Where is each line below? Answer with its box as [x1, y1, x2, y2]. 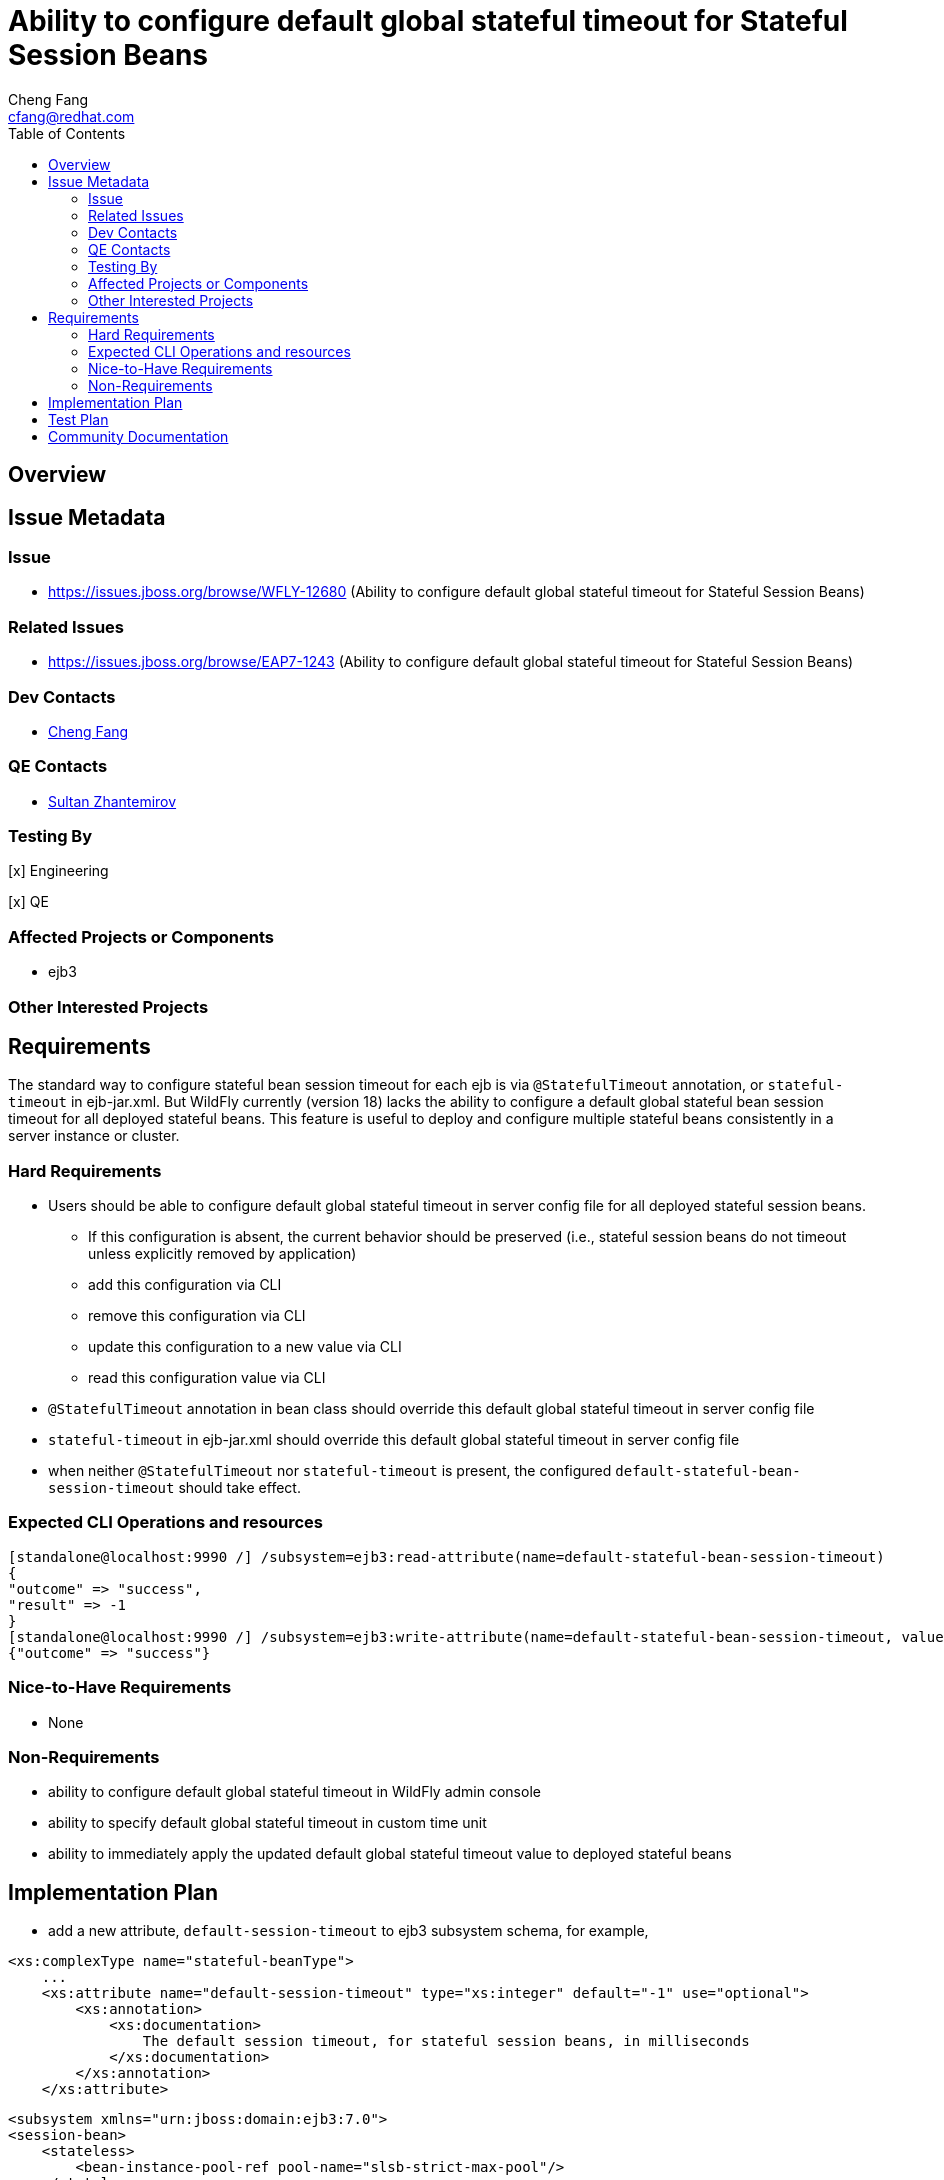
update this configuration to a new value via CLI [88, 1338, 402, 1356]
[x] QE [8, 893, 49, 911]
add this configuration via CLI [88, 1276, 282, 1294]
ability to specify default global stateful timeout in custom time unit [48, 1814, 487, 1832]
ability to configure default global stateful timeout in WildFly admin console [48, 1783, 541, 1801]
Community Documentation [48, 427, 229, 445]
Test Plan [48, 410, 109, 428]
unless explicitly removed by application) [88, 1245, 357, 1263]
